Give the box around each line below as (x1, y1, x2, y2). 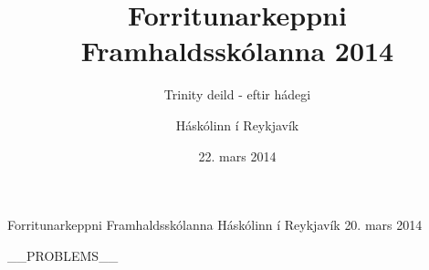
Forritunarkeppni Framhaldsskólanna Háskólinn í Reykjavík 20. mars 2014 (7, 215, 423, 234)
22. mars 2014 (198, 146, 277, 165)
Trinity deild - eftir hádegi (163, 85, 311, 104)
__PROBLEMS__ (7, 245, 119, 265)
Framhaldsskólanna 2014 (80, 32, 394, 69)
